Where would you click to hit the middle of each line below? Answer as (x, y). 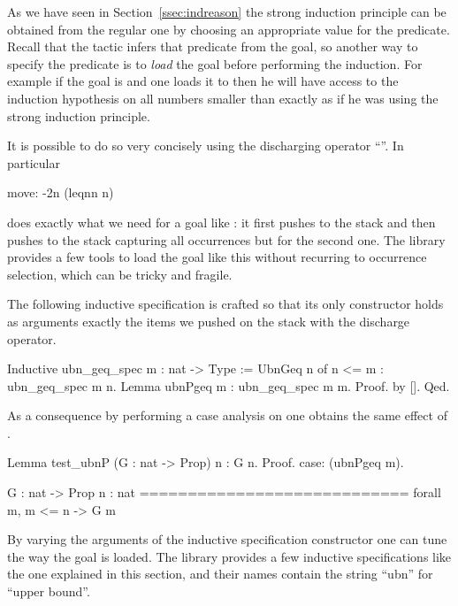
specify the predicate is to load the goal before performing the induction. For (215, 63)
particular (34, 162)
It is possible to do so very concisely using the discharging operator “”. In (206, 146)
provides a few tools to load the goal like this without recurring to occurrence (217, 257)
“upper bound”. (49, 591)
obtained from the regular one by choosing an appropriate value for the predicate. (229, 29)
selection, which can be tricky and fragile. (120, 274)
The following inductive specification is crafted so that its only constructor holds (225, 304)
